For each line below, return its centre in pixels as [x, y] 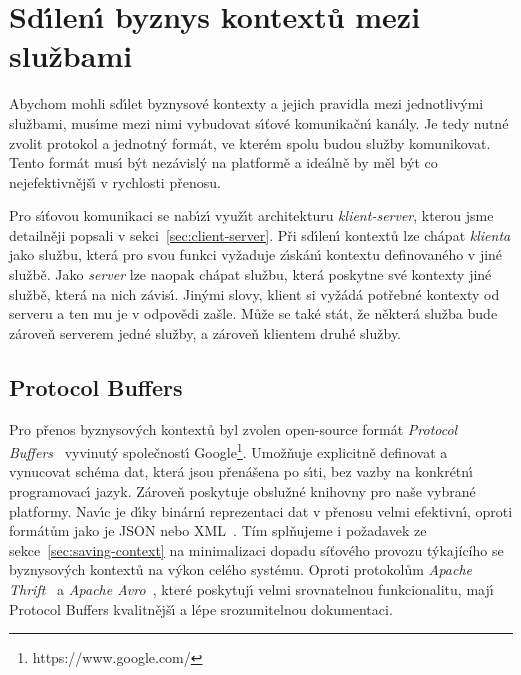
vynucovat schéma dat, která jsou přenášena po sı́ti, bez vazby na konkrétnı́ [241, 471]
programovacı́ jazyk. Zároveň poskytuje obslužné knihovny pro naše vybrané [242, 491]
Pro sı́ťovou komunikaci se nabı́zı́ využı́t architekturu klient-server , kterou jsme [251, 215]
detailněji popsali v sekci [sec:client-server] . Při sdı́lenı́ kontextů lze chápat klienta [260, 234]
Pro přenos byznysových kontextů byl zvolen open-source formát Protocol [233, 428]
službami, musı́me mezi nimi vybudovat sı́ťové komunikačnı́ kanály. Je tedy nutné [259, 122]
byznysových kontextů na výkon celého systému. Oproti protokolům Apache [241, 569]
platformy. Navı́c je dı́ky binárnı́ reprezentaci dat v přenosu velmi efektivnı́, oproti [261, 510]
